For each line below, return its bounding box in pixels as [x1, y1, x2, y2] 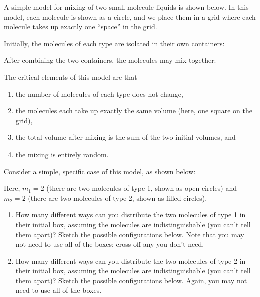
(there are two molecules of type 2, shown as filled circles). [28, 192, 207, 203]
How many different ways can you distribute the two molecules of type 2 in [15, 255, 246, 266]
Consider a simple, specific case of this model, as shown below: [4, 166, 196, 176]
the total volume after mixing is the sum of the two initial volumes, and [15, 132, 236, 142]
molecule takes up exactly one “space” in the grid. [4, 21, 157, 32]
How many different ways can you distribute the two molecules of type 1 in [15, 209, 246, 220]
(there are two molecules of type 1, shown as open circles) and [46, 183, 237, 193]
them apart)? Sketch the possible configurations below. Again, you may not [15, 275, 247, 285]
